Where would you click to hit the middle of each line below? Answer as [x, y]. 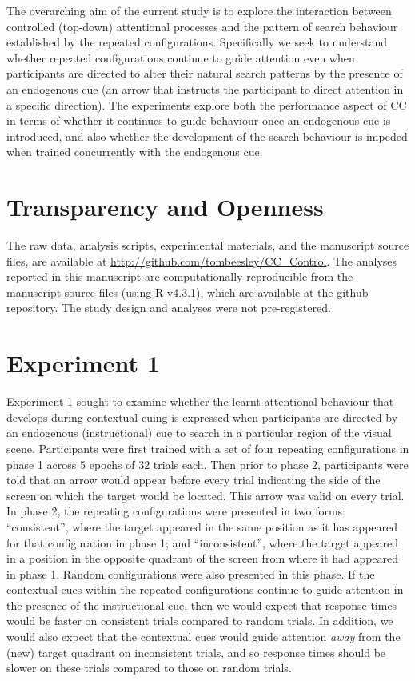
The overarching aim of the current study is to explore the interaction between [199, 10]
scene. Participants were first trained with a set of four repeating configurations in [208, 448]
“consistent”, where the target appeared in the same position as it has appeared [202, 526]
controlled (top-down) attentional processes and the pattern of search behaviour [202, 26]
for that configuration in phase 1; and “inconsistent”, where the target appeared [203, 542]
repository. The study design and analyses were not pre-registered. [169, 308]
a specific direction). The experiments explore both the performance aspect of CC [207, 104]
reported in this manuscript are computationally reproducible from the [180, 276]
